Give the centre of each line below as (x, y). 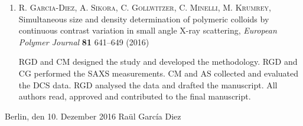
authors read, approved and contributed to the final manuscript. (135, 96)
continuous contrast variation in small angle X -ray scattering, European (148, 30)
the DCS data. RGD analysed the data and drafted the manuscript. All (148, 84)
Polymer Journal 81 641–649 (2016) (84, 42)
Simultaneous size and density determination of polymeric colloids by (144, 19)
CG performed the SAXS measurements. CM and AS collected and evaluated (159, 73)
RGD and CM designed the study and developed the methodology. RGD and (158, 62)
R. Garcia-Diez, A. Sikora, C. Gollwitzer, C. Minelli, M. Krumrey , (145, 7)
